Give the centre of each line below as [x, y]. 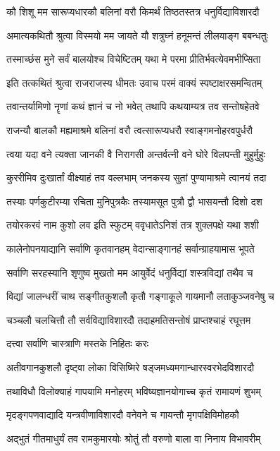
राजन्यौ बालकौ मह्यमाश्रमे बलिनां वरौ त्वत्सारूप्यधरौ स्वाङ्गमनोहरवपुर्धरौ [129, 130]
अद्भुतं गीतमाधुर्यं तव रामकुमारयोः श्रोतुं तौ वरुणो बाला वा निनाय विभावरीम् [134, 438]
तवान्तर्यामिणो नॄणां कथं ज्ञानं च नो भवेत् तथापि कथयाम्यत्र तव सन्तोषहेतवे [133, 106]
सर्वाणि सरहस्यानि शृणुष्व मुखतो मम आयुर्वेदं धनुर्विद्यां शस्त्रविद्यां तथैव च [130, 272]
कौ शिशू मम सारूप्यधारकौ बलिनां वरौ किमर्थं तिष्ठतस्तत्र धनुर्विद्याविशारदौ [133, 11]
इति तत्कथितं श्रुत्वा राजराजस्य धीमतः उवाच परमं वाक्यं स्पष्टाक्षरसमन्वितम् [134, 82]
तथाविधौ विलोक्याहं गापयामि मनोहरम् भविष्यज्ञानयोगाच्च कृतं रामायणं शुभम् [134, 391]
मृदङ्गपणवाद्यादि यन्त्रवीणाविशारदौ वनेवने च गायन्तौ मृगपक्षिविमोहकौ [123, 415]
